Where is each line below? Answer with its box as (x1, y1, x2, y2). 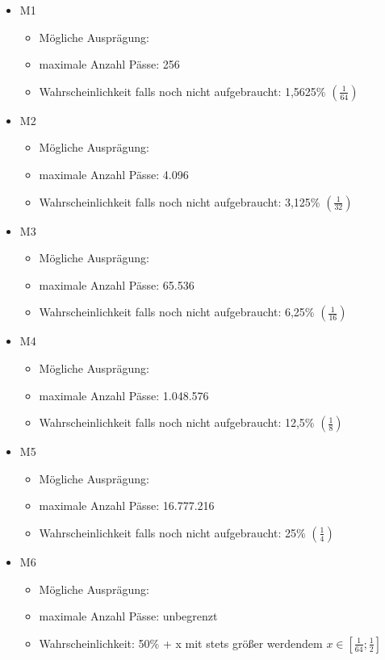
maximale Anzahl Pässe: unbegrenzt (39, 608, 218, 624)
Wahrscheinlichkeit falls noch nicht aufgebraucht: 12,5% (39, 414, 315, 431)
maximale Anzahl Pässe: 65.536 (39, 276, 195, 293)
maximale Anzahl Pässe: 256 (39, 56, 180, 73)
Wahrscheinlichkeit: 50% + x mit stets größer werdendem (39, 634, 323, 651)
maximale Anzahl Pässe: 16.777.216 (39, 497, 215, 514)
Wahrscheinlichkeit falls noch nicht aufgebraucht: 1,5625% (39, 82, 326, 99)
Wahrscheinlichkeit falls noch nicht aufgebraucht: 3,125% (39, 193, 320, 210)
